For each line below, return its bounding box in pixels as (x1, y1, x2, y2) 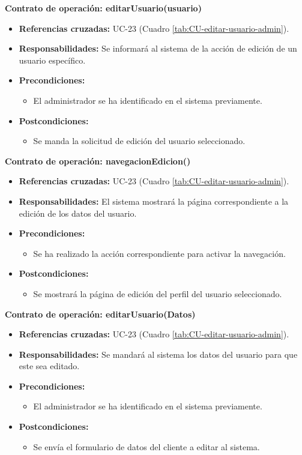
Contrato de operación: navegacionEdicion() (5, 154, 191, 167)
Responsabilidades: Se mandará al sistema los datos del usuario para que (19, 348, 298, 360)
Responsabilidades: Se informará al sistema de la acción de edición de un (19, 42, 297, 55)
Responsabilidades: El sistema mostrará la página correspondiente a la (19, 194, 289, 207)
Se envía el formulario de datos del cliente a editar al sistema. (33, 440, 260, 453)
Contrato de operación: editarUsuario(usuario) (5, 2, 202, 14)
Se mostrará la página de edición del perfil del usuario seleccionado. (33, 287, 282, 300)
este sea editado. (19, 360, 80, 372)
